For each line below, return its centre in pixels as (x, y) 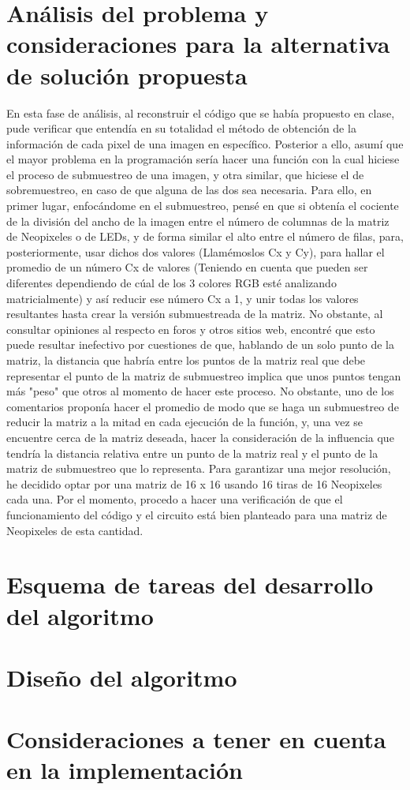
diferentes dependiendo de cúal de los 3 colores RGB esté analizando (171, 283)
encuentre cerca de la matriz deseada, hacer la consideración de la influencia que (200, 437)
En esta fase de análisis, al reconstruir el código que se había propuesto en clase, (201, 112)
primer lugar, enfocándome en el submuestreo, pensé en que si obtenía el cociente (203, 206)
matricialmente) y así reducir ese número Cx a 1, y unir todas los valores (183, 298)
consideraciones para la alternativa (198, 44)
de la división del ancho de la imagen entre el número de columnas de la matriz (198, 221)
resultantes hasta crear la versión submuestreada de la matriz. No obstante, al (195, 314)
